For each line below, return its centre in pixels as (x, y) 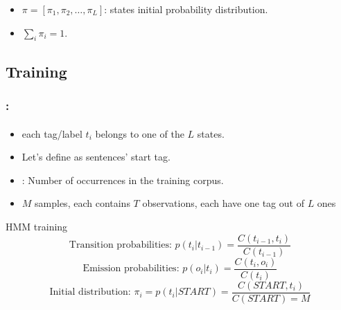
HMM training (37, 226)
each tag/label (52, 133)
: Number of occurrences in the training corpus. (123, 180)
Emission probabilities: (131, 269)
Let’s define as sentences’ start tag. (96, 157)
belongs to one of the (140, 133)
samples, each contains (82, 203)
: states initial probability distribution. (186, 9)
